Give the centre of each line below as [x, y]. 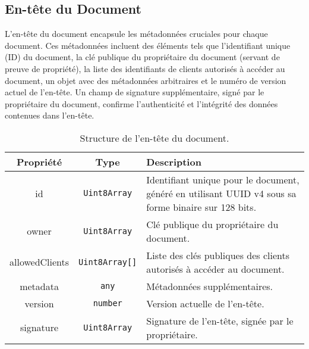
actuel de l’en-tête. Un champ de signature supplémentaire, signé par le [135, 92]
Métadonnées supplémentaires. [210, 286]
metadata [39, 286]
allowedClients [40, 262]
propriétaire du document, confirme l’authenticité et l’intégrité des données [141, 103]
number [108, 303]
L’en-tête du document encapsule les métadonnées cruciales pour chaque [136, 34]
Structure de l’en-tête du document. [154, 138]
